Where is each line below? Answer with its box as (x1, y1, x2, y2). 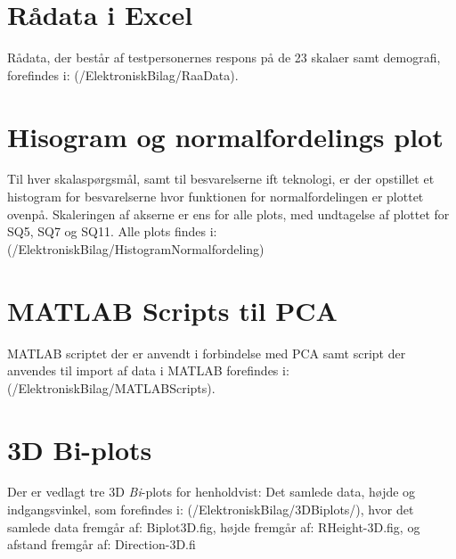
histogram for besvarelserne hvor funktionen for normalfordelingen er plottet (7, 187, 424, 206)
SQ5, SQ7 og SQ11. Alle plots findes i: (7, 222, 217, 241)
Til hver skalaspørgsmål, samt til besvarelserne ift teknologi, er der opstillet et (7, 169, 435, 188)
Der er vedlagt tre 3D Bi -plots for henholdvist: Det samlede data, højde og (7, 482, 416, 501)
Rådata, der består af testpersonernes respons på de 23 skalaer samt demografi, (7, 48, 441, 67)
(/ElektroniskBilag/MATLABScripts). (7, 378, 216, 397)
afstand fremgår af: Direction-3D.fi (7, 535, 196, 554)
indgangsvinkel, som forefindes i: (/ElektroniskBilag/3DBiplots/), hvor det (7, 500, 414, 519)
